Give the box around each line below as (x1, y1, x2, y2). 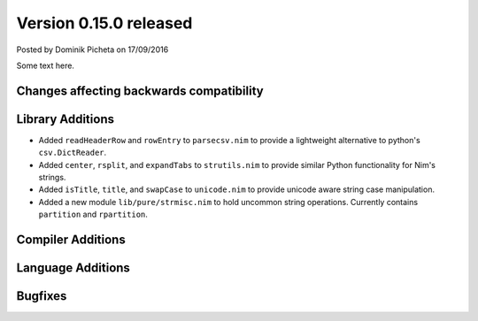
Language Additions (16, 261, 130, 276)
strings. (38, 172, 66, 183)
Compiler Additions (16, 233, 126, 248)
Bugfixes (16, 288, 67, 304)
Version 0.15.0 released (16, 13, 193, 33)
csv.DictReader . (38, 147, 107, 158)
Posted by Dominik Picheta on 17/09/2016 (16, 44, 169, 55)
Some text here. (16, 60, 75, 71)
